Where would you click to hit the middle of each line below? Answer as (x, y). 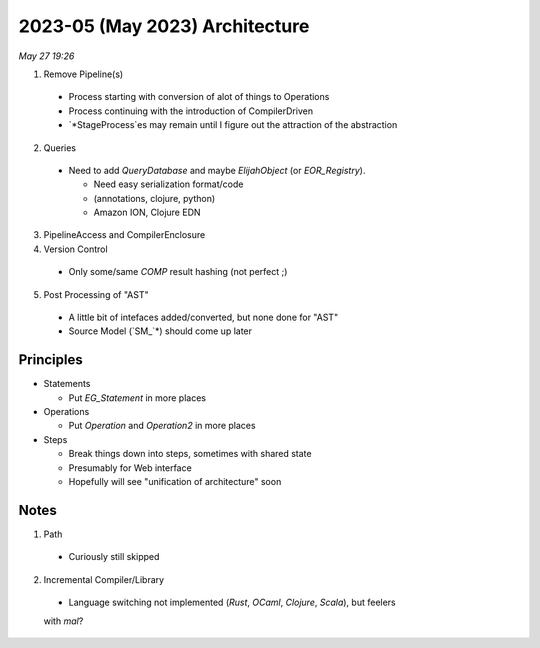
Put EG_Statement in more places (137, 397)
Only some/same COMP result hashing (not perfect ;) (178, 272)
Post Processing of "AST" (96, 294)
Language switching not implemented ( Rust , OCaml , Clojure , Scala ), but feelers (232, 602)
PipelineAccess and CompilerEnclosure (124, 235)
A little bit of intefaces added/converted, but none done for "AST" (203, 317)
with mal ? (63, 621)
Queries (60, 147)
